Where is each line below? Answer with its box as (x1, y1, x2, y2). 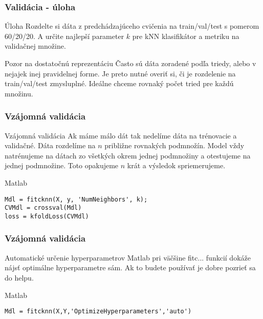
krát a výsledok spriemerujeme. (127, 160, 226, 171)
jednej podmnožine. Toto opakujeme (5, 160, 119, 171)
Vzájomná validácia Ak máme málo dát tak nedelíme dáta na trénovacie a (5, 130, 237, 141)
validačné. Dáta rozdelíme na (5, 140, 96, 151)
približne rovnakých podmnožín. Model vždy (104, 140, 245, 151)
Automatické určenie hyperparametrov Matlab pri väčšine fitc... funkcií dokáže (5, 252, 251, 263)
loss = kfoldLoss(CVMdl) (5, 212, 89, 220)
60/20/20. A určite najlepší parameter (5, 30, 124, 41)
